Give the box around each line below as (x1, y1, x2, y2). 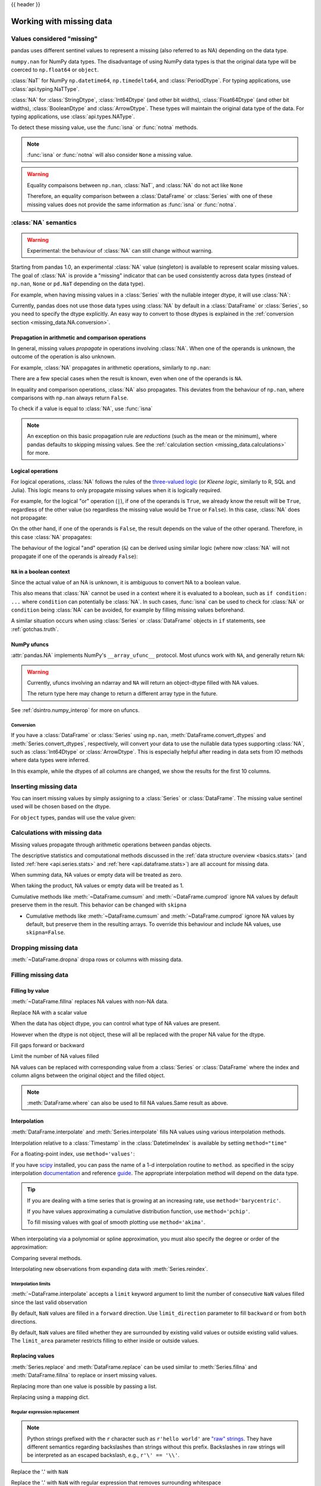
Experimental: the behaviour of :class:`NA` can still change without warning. (27, 247, 213, 254)
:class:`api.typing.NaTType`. (11, 85, 80, 92)
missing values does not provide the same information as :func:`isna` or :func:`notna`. (27, 201, 237, 208)
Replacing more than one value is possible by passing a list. (11, 1383, 158, 1390)
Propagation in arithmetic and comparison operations (11, 333, 146, 341)
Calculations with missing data (11, 829, 102, 837)
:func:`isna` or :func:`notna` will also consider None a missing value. (27, 152, 193, 159)
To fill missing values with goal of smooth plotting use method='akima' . (27, 1219, 206, 1226)
